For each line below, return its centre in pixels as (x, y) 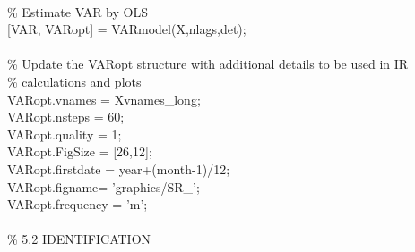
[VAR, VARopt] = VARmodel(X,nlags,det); (127, 29)
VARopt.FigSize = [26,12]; (80, 151)
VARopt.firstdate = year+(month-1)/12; (119, 168)
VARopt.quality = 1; (65, 134)
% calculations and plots (74, 81)
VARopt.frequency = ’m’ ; (78, 204)
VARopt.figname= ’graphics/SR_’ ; (104, 186)
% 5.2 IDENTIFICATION (79, 239)
